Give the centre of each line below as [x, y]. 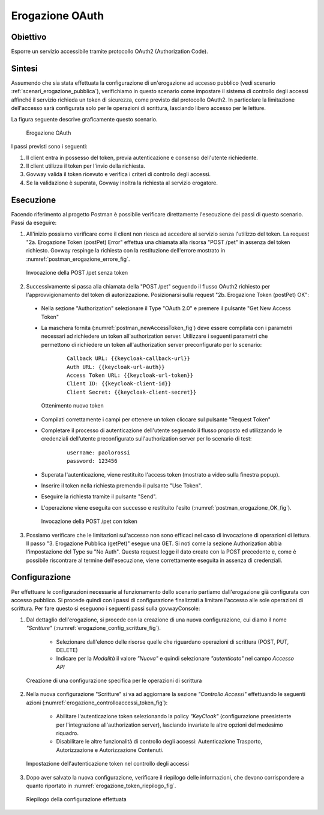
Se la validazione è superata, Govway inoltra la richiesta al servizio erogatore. [122, 183]
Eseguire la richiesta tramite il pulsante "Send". [99, 496]
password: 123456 [92, 461]
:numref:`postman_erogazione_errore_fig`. [78, 259]
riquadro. [67, 733]
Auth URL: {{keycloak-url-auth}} [116, 367]
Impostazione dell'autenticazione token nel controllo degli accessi [107, 764]
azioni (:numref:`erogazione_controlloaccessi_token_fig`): [97, 703]
